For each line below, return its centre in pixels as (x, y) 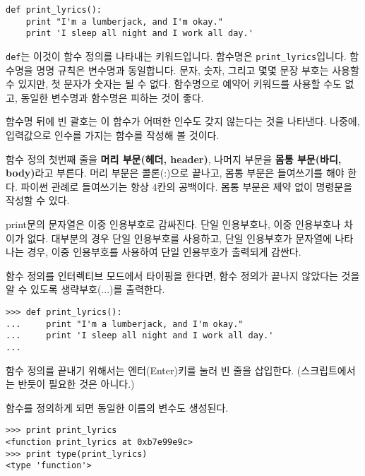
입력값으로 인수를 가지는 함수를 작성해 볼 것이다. (113, 135)
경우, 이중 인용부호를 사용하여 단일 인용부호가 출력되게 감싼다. (164, 252)
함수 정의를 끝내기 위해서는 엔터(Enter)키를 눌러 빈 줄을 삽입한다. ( (154, 370)
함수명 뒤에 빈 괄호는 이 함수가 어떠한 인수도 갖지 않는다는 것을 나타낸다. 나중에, (183, 121)
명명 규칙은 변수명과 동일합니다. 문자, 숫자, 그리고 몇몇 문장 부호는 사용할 (198, 70)
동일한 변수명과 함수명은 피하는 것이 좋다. (112, 97)
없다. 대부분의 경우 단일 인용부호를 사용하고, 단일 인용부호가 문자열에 (179, 238)
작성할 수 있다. (38, 200)
